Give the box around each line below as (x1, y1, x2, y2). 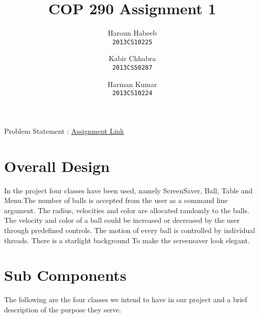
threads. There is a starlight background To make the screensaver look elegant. (4, 235, 250, 245)
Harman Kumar (107, 78, 157, 89)
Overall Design (4, 155, 110, 176)
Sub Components (4, 265, 127, 285)
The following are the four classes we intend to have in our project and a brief (4, 294, 247, 305)
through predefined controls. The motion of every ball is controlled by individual (4, 224, 255, 235)
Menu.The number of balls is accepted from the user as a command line (4, 195, 228, 206)
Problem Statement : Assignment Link (4, 125, 124, 136)
